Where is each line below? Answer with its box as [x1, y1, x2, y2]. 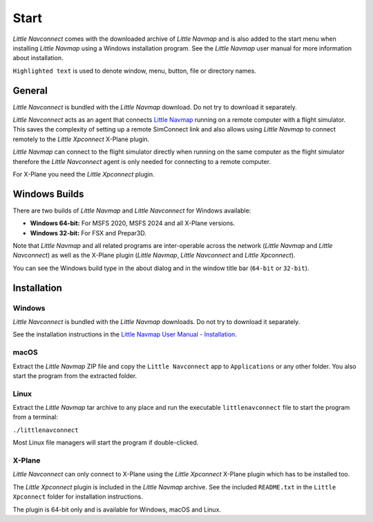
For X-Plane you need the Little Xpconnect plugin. [12, 170, 155, 178]
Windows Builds [12, 188, 84, 200]
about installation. [12, 54, 64, 62]
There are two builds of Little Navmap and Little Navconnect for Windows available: [12, 206, 251, 215]
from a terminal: [12, 413, 58, 422]
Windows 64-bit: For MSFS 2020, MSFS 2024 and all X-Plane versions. [30, 219, 235, 228]
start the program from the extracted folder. [12, 371, 137, 380]
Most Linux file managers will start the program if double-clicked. [12, 438, 199, 447]
